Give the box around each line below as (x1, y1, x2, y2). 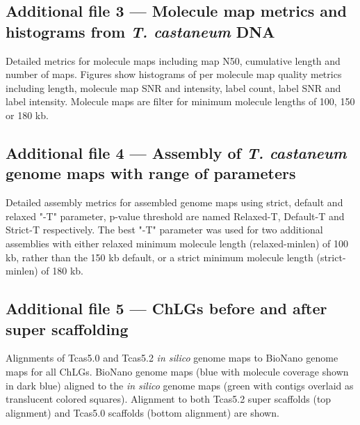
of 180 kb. (41, 263, 84, 278)
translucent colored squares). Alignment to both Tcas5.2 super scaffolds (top (6, 392, 332, 406)
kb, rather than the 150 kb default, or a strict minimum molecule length (6, 249, 313, 264)
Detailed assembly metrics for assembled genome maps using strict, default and (6, 195, 343, 210)
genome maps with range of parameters (6, 162, 296, 184)
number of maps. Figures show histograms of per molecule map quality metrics (6, 67, 342, 82)
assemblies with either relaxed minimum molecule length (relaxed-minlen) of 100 (6, 235, 349, 250)
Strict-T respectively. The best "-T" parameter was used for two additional (6, 222, 323, 237)
